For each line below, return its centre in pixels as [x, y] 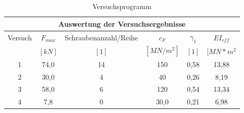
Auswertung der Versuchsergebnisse [122, 23]
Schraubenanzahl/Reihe [102, 37]
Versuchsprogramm [122, 6]
